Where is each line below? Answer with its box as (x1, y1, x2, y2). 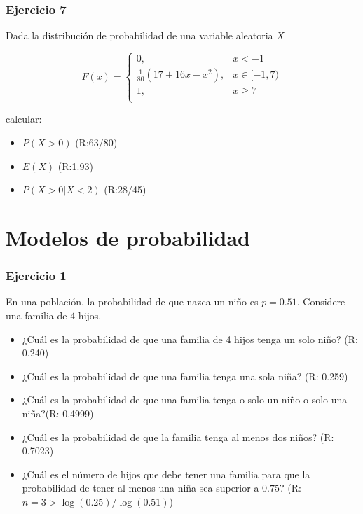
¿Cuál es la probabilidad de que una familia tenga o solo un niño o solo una (22, 392, 348, 407)
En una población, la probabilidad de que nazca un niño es (6, 294, 259, 309)
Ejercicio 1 (6, 267, 67, 284)
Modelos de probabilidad (6, 223, 250, 251)
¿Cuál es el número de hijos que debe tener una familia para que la (22, 466, 310, 481)
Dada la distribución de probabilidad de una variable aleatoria (6, 28, 273, 43)
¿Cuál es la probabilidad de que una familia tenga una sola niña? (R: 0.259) (22, 368, 348, 383)
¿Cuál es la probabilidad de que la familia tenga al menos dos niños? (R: (22, 429, 334, 444)
